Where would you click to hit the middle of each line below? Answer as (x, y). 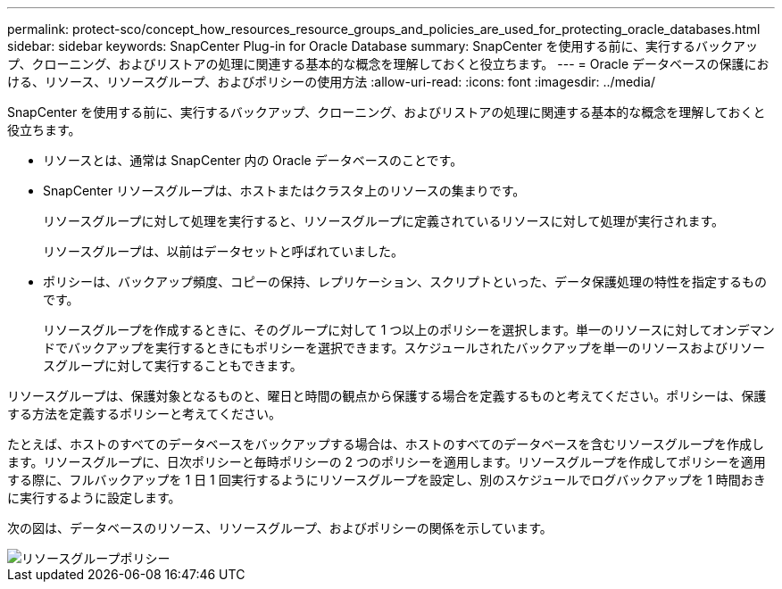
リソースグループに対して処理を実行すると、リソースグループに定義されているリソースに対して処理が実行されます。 (383, 221)
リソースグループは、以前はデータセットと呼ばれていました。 (224, 251)
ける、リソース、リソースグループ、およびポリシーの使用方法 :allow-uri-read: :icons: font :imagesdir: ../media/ (331, 82)
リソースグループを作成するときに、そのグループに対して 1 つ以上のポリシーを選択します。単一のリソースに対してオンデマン (409, 330)
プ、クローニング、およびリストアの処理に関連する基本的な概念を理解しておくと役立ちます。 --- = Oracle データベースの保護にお (388, 64)
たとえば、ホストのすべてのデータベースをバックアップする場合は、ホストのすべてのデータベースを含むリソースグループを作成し (386, 444)
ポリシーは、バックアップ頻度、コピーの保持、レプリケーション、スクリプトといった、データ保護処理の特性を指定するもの (405, 282)
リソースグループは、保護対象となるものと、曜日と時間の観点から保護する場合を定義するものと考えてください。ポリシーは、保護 (387, 396)
